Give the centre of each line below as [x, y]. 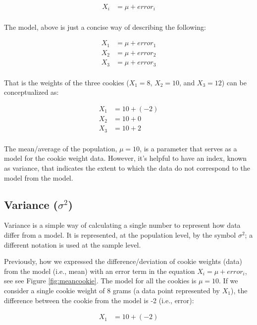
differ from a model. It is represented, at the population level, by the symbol [120, 234]
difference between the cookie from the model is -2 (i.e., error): [99, 300]
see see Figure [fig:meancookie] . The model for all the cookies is [100, 281]
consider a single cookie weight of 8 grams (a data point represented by [112, 290]
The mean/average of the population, [61, 148]
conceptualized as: [31, 92]
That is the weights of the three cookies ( [67, 82]
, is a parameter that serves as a [188, 148]
